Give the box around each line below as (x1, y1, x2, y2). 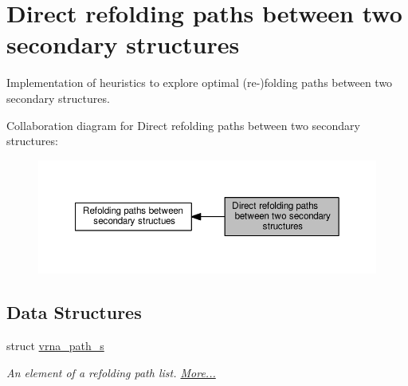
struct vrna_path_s (6, 337, 104, 353)
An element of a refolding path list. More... (6, 364, 216, 380)
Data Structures (6, 300, 142, 325)
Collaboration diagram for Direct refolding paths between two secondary (6, 116, 360, 133)
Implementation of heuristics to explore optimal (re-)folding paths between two (6, 74, 393, 91)
